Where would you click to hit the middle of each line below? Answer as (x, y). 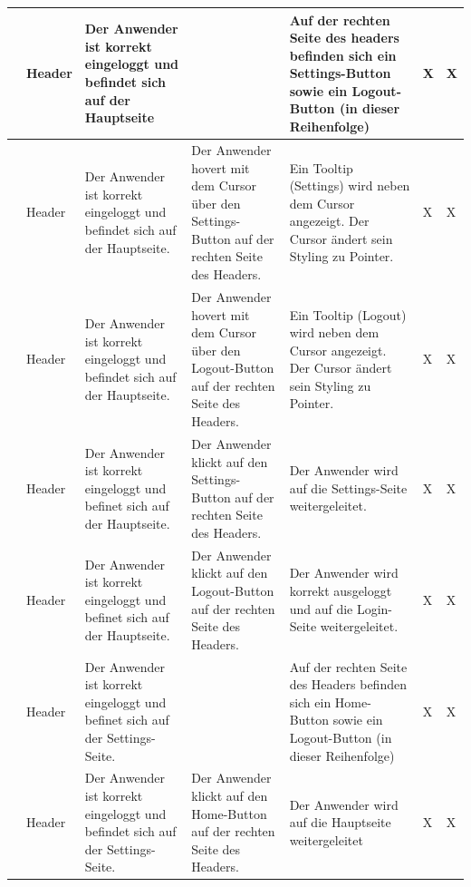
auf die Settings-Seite (348, 487)
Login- (375, 608)
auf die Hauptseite (340, 822)
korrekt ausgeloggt (341, 590)
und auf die (321, 608)
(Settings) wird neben (350, 185)
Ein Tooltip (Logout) (348, 314)
